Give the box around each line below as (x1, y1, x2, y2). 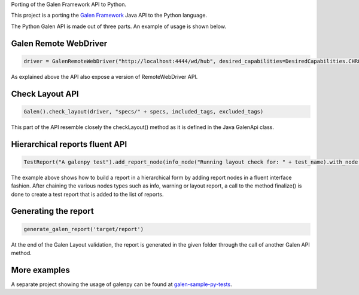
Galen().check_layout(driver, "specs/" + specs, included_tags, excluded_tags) (23, 108, 264, 115)
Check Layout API (11, 88, 79, 99)
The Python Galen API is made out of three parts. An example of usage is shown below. (11, 23, 227, 30)
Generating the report (11, 206, 94, 216)
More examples (11, 265, 70, 275)
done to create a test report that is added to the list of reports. (11, 190, 164, 198)
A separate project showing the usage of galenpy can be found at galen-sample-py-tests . (11, 281, 233, 288)
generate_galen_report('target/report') (23, 226, 144, 232)
